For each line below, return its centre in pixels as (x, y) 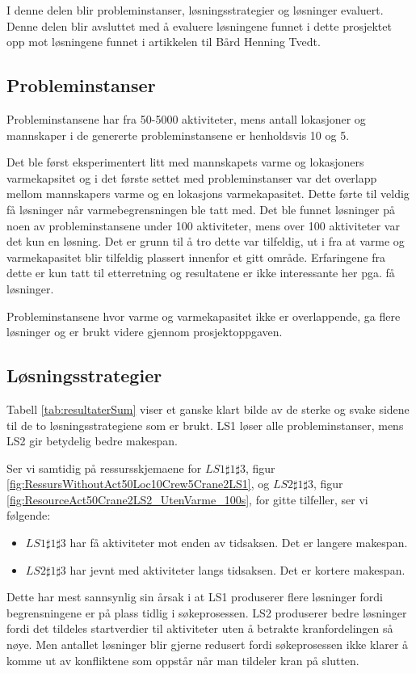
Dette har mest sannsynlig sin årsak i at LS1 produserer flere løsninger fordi (195, 597)
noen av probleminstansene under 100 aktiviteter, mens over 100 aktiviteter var (203, 225)
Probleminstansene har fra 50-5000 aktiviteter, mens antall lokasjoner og (186, 118)
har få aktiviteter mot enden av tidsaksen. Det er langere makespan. (239, 543)
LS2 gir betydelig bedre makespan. (92, 441)
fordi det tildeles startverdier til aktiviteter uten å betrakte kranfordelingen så (200, 628)
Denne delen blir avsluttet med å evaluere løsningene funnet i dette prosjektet (199, 25)
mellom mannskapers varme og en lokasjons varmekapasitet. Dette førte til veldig (208, 194)
